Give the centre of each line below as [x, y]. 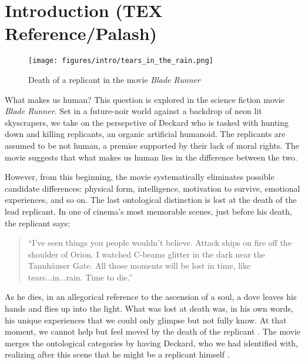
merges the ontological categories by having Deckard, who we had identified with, [151, 343]
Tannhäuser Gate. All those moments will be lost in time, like [139, 266]
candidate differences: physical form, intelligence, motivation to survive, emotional [152, 188]
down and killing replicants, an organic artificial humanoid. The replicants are [145, 134]
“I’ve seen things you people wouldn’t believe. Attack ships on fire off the [160, 243]
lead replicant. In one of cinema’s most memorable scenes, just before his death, [148, 211]
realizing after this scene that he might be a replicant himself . [117, 354]
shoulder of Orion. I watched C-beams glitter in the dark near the [147, 254]
